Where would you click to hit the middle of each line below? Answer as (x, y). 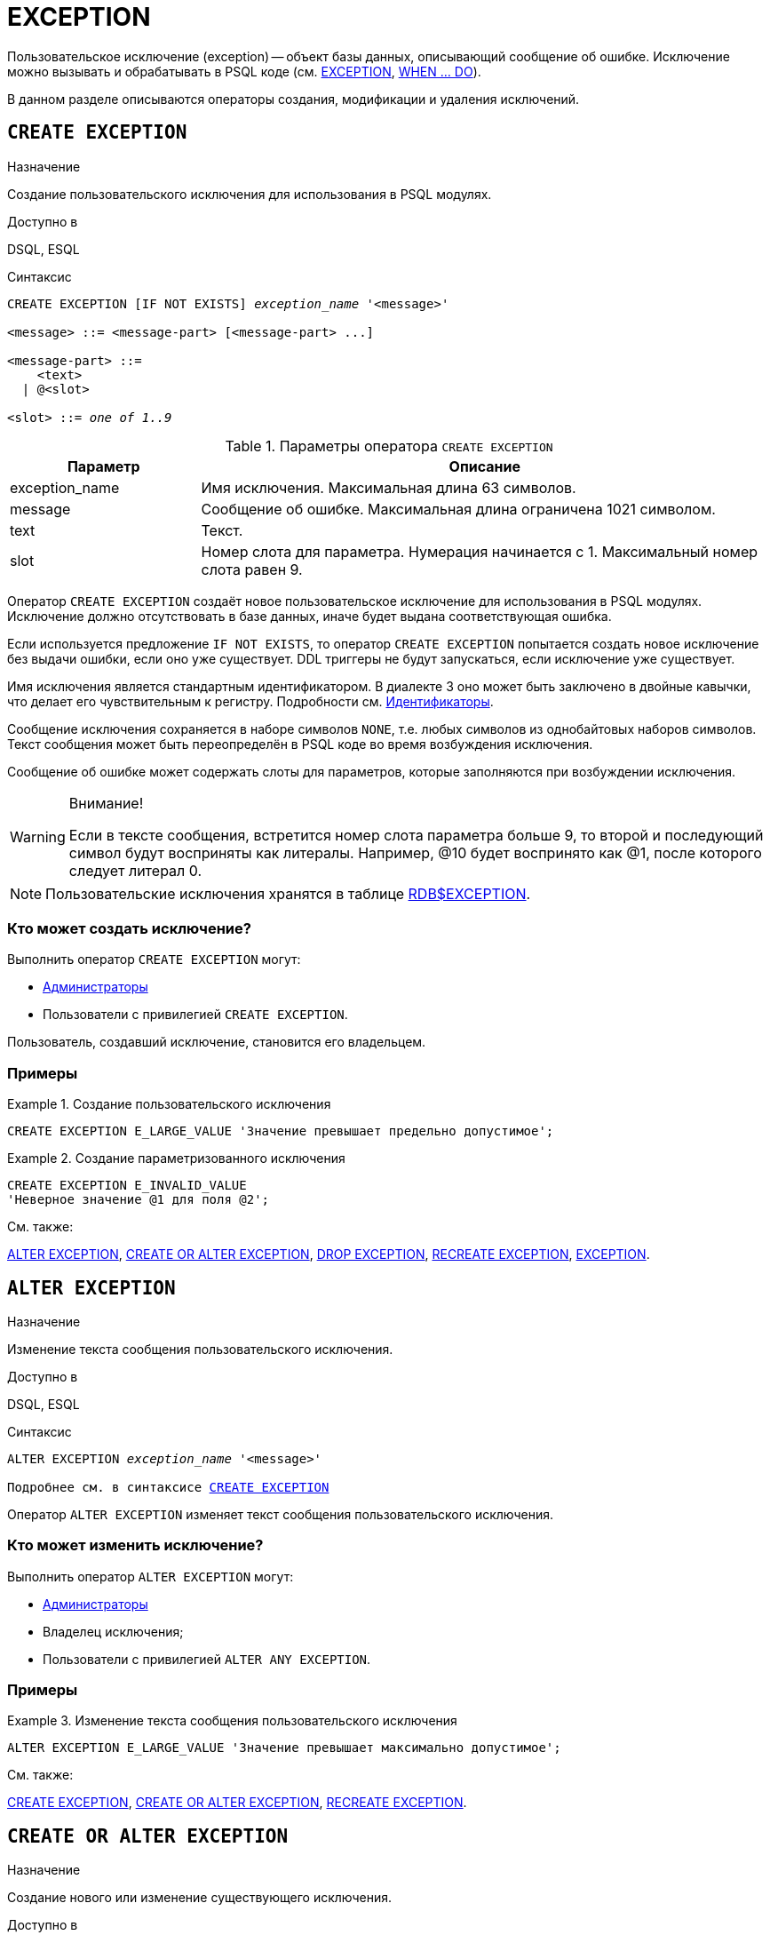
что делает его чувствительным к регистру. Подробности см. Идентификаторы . (250, 701)
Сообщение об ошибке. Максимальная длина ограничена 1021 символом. (458, 509)
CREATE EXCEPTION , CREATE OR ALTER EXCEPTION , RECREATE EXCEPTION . (237, 1803)
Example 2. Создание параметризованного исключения (176, 1159)
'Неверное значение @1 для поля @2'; (139, 1200)
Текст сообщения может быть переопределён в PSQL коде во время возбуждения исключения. (300, 744)
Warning (38, 836)
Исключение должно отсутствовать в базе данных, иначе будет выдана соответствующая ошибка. (310, 616)
